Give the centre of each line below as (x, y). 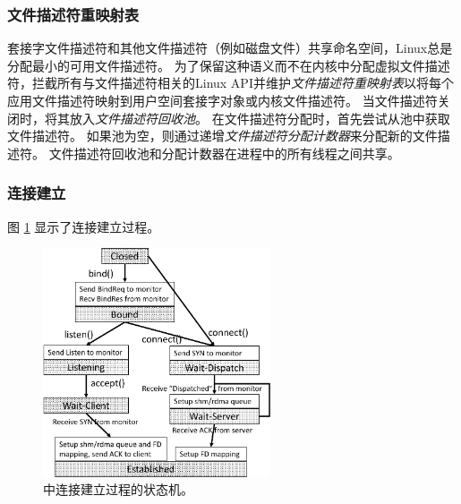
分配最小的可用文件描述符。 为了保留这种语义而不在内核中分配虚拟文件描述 (229, 65)
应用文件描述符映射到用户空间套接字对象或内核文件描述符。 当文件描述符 (222, 100)
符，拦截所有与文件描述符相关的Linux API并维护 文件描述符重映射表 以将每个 (230, 83)
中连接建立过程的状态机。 (118, 489)
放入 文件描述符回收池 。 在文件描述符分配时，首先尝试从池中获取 (260, 118)
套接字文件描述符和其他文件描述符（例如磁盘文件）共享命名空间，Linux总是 (230, 48)
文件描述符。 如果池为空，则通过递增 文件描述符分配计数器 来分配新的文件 (222, 136)
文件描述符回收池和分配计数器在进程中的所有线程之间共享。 (224, 153)
